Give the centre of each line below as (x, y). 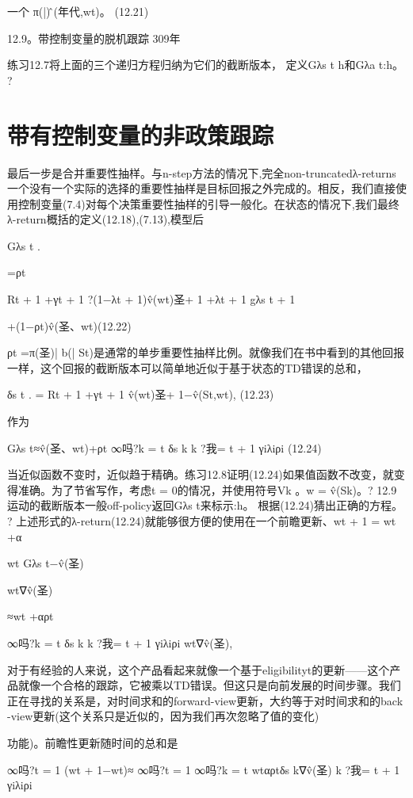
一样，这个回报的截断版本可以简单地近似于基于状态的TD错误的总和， (187, 367)
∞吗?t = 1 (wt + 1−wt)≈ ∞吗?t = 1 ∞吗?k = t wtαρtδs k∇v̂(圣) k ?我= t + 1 (204, 769)
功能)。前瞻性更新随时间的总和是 (93, 742)
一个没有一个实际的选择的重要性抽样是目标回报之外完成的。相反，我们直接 (201, 188)
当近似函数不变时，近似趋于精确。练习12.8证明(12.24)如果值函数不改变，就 (201, 474)
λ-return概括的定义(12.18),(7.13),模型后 (106, 219)
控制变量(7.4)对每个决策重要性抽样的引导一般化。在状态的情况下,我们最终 (208, 203)
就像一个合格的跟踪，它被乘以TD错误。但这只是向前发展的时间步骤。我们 (209, 685)
